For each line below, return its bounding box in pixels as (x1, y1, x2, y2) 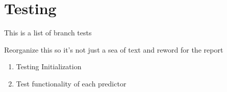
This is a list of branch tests (4, 27, 92, 38)
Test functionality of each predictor (16, 78, 127, 88)
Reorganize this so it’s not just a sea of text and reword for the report (4, 44, 223, 55)
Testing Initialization (16, 61, 82, 72)
